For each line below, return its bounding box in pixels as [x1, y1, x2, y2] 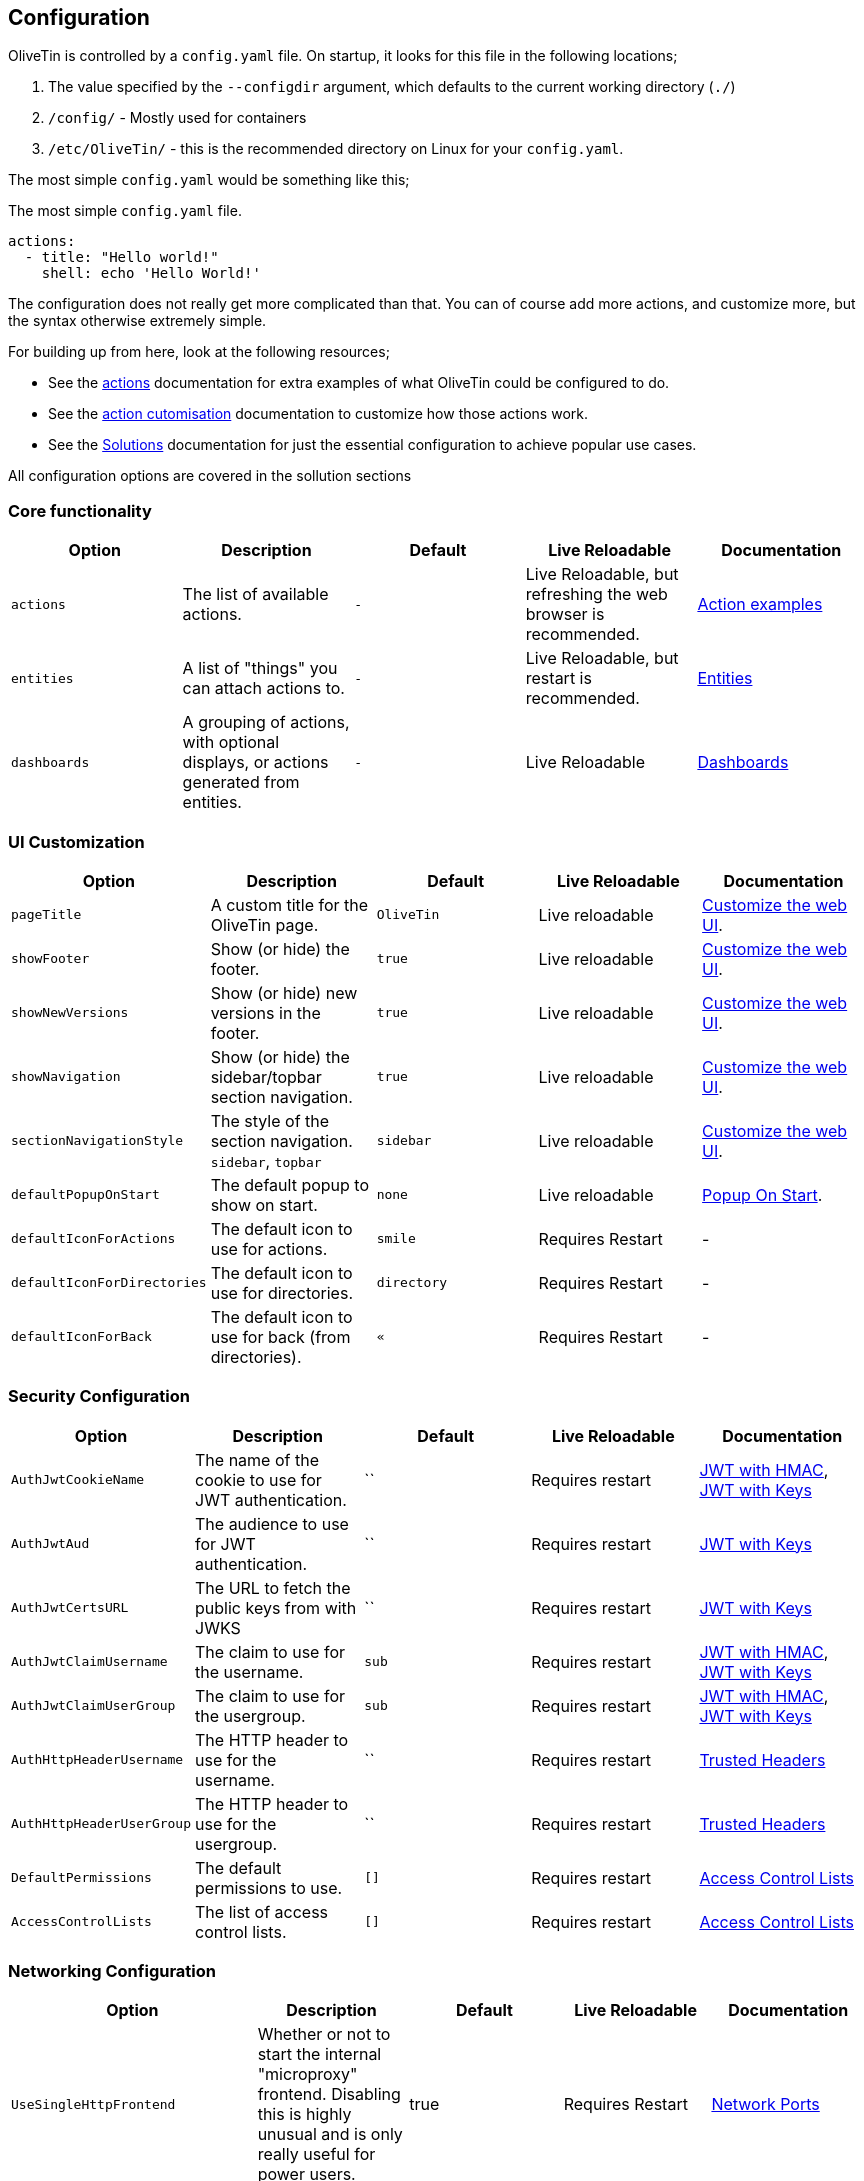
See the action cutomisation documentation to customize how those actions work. [48, 405, 589, 423]
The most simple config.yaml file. [8, 202, 242, 220]
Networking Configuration [8, 1961, 216, 1982]
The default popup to [210, 1174, 369, 1195]
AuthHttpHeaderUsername [11, 1752, 184, 1768]
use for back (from [210, 1326, 351, 1347]
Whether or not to [257, 2024, 391, 2045]
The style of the [210, 1110, 330, 1131]
